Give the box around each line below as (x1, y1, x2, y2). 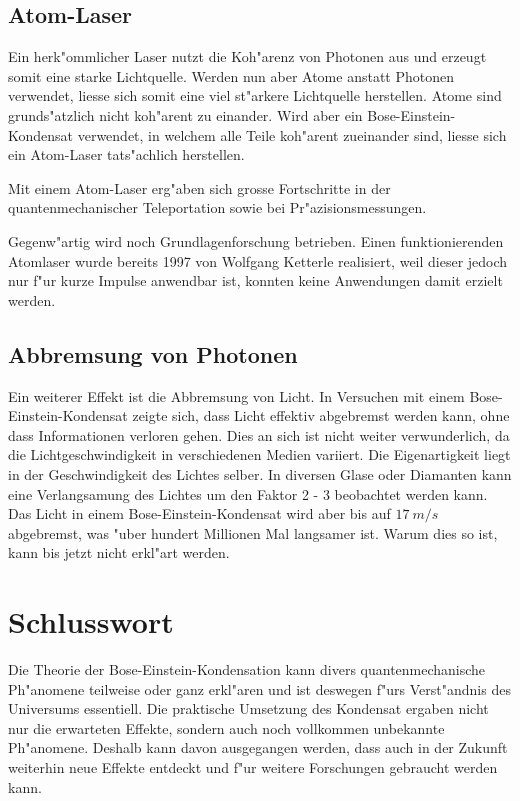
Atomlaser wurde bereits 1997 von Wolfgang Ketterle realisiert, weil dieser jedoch (8, 250, 508, 271)
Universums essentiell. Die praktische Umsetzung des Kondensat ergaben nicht (8, 698, 489, 719)
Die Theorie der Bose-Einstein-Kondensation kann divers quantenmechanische (8, 659, 486, 679)
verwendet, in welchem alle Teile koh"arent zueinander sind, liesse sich (77, 124, 507, 145)
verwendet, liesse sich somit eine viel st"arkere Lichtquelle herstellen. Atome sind (8, 85, 502, 106)
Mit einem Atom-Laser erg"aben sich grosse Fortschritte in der (8, 177, 391, 198)
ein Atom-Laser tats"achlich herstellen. (8, 144, 245, 165)
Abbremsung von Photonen (8, 338, 298, 369)
